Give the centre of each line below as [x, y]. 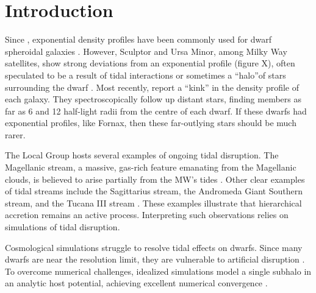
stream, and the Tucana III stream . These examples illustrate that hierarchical [153, 203]
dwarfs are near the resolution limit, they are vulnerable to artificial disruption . [155, 259]
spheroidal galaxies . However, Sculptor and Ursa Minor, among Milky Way [146, 51]
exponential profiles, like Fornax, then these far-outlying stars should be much [151, 123]
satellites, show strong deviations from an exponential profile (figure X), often [150, 63]
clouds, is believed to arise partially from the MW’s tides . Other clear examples [155, 179]
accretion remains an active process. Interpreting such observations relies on [147, 215]
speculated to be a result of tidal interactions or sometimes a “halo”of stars [145, 75]
